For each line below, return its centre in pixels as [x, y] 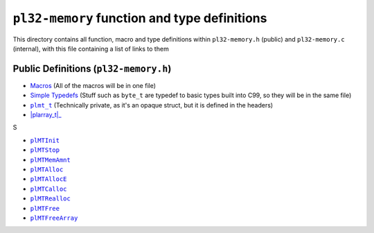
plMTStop [45, 150]
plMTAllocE [48, 179]
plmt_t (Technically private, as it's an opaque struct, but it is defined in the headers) [152, 105]
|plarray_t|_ [46, 115]
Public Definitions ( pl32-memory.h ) [92, 68]
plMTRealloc [50, 199]
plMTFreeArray [54, 218]
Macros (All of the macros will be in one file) [93, 85]
